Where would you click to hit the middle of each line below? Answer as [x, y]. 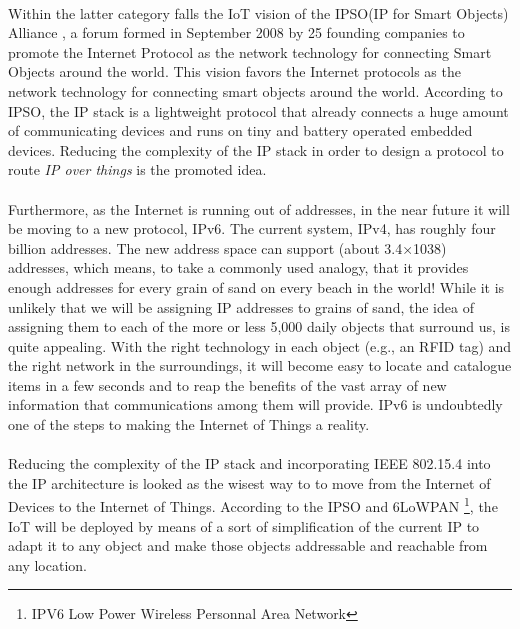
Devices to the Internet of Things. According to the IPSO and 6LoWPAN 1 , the [253, 505]
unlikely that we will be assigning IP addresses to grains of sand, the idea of [241, 306]
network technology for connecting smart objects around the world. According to [255, 90]
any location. [47, 564]
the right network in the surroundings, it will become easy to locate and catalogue [260, 365]
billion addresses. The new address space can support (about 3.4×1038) [227, 247]
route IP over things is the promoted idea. [137, 169]
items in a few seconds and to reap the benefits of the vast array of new [227, 384]
